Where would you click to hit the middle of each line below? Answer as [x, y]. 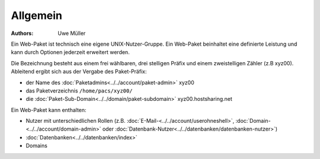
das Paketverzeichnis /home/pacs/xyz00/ [79, 90]
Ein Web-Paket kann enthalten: [49, 110]
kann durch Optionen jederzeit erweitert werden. [70, 52]
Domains [36, 146]
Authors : [22, 33]
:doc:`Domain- [253, 121]
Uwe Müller [72, 33]
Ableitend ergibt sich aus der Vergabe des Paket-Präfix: [79, 72]
